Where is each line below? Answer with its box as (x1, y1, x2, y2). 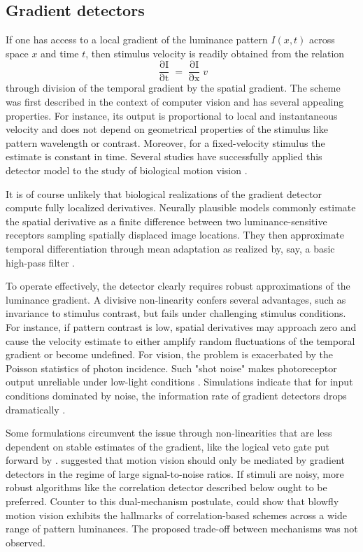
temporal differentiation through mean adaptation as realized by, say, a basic (6, 241, 335, 255)
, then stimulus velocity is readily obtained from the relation (85, 45, 345, 60)
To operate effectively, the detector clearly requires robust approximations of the (6, 278, 350, 293)
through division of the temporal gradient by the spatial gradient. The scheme (6, 80, 341, 95)
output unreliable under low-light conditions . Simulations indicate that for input (6, 374, 353, 389)
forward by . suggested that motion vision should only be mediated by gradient (6, 453, 346, 467)
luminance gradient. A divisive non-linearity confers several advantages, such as (6, 292, 346, 306)
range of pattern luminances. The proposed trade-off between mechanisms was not (6, 521, 358, 536)
